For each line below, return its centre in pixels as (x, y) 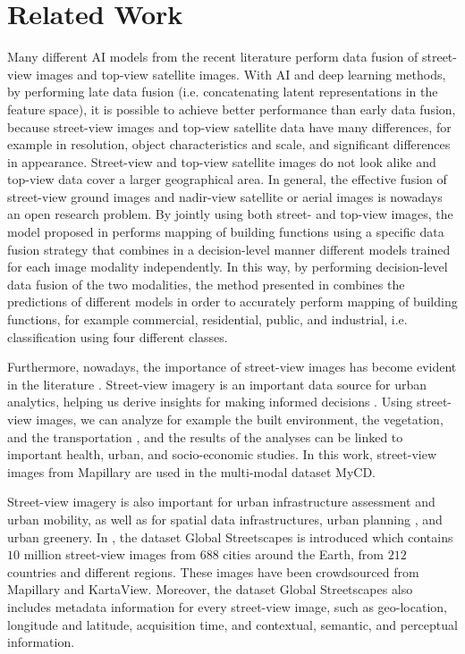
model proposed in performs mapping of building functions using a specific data (226, 232)
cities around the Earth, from (304, 554)
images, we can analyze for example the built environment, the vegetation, (240, 419)
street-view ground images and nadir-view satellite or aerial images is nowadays (225, 196)
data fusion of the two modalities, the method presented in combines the (206, 284)
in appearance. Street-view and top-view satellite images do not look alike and (222, 161)
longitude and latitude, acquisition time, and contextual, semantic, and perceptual (232, 624)
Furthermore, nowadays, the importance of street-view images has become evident (232, 367)
